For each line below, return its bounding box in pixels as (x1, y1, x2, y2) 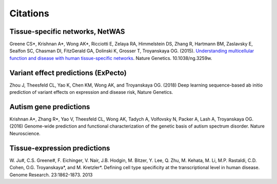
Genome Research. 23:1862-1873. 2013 (9, 172, 93, 178)
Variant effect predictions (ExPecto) (9, 68, 127, 77)
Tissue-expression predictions (9, 144, 110, 152)
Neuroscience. (9, 130, 41, 136)
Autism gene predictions (9, 103, 90, 111)
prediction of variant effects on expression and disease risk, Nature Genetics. (9, 89, 173, 95)
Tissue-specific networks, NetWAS (9, 27, 125, 36)
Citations (9, 8, 50, 19)
